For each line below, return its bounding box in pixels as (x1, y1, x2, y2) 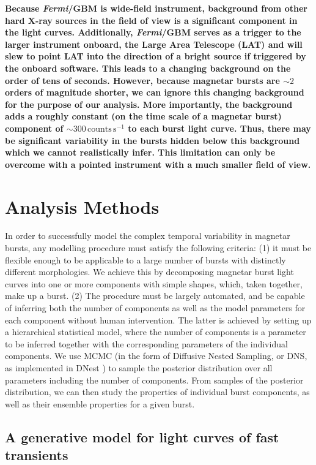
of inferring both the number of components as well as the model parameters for (5, 301, 306, 314)
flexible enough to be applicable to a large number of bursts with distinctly (5, 253, 286, 266)
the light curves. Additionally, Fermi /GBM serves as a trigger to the (5, 26, 301, 39)
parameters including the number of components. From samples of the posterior (5, 373, 304, 386)
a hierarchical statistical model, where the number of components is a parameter (5, 325, 306, 338)
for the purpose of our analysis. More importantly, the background (5, 97, 293, 110)
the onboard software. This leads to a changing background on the (5, 61, 291, 74)
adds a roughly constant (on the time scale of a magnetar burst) (5, 110, 282, 123)
